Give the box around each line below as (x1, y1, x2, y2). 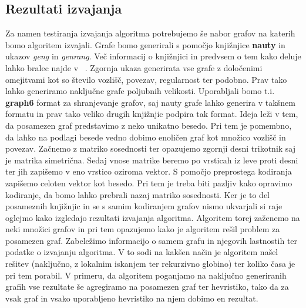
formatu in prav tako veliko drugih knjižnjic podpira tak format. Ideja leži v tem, (5, 108, 298, 120)
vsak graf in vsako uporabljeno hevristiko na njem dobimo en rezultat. (5, 292, 258, 304)
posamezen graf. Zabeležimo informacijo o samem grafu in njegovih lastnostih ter (5, 234, 298, 246)
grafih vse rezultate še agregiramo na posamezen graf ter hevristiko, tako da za (5, 280, 289, 293)
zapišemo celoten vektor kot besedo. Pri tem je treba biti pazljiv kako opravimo (5, 176, 292, 189)
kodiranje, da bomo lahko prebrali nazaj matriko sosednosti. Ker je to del (5, 188, 270, 200)
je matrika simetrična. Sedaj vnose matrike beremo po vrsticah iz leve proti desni (5, 153, 298, 166)
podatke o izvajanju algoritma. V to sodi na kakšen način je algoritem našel (5, 246, 278, 258)
